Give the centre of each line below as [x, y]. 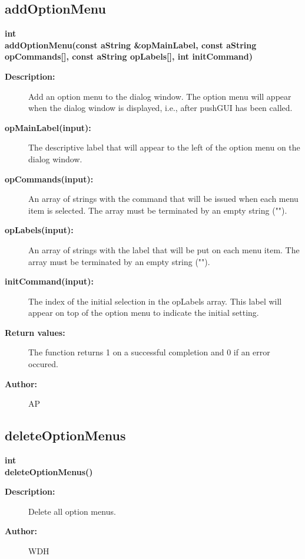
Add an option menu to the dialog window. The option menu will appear [160, 96]
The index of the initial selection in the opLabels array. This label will [155, 301]
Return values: [35, 332]
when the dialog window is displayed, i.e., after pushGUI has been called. [160, 108]
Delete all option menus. [72, 511]
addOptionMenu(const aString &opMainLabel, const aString [131, 45]
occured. [43, 364]
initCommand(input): [49, 281]
